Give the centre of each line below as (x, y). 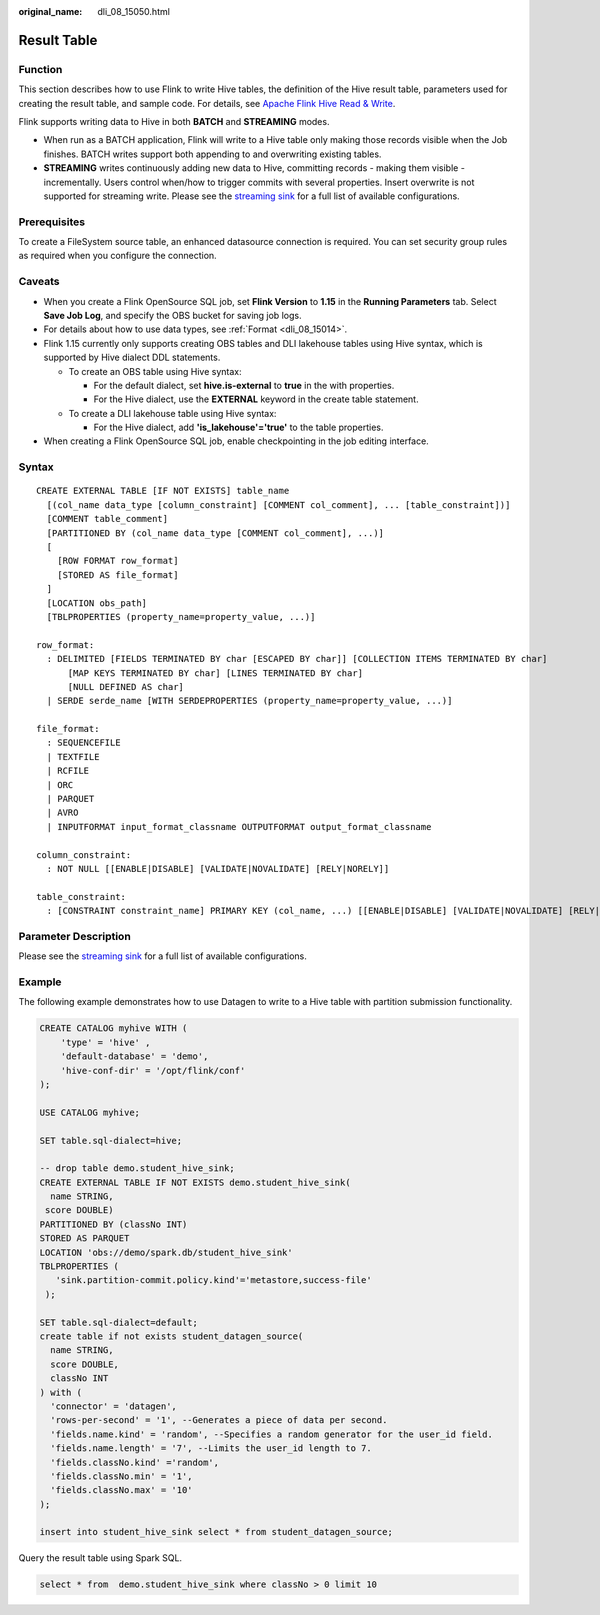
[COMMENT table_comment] (107, 519)
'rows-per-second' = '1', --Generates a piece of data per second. (219, 1420)
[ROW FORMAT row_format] (117, 561)
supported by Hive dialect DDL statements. (132, 357)
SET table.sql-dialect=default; (119, 1322)
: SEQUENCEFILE (83, 743)
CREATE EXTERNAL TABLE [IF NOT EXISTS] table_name (163, 491)
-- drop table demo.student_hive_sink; (137, 1168)
